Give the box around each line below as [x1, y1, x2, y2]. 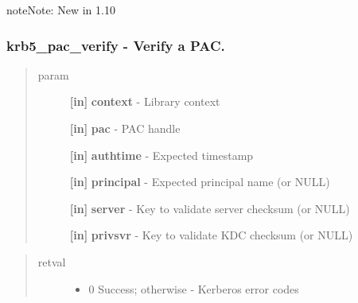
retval [37, 253, 66, 270]
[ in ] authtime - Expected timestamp [69, 146, 254, 163]
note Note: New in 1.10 [6, 2, 115, 17]
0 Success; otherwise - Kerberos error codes [88, 280, 299, 297]
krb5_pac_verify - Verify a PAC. [6, 35, 225, 55]
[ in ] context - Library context [69, 93, 220, 110]
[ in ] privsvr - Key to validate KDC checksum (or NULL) [69, 227, 353, 243]
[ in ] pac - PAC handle [69, 120, 181, 136]
